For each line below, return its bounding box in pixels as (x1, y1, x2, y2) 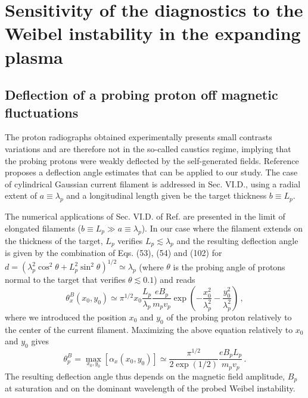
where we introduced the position (5, 310, 126, 323)
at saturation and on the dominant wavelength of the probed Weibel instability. (5, 382, 295, 394)
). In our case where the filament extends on (141, 221, 303, 234)
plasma (5, 44, 63, 69)
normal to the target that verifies (5, 273, 126, 286)
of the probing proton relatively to (166, 310, 292, 323)
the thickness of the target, (5, 234, 103, 246)
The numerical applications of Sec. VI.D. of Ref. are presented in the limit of (5, 210, 285, 223)
